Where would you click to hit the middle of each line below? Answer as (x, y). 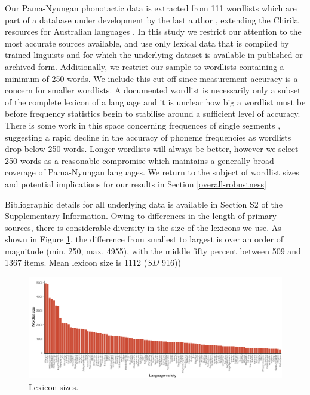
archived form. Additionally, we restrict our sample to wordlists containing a (145, 66)
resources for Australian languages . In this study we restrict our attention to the (153, 31)
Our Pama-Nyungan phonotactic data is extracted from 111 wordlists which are (151, 8)
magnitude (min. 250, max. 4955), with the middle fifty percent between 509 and (153, 250)
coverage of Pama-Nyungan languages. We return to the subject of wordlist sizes (152, 172)
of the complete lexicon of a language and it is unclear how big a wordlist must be (155, 101)
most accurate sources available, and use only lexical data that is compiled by (147, 43)
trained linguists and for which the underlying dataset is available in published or (154, 55)
